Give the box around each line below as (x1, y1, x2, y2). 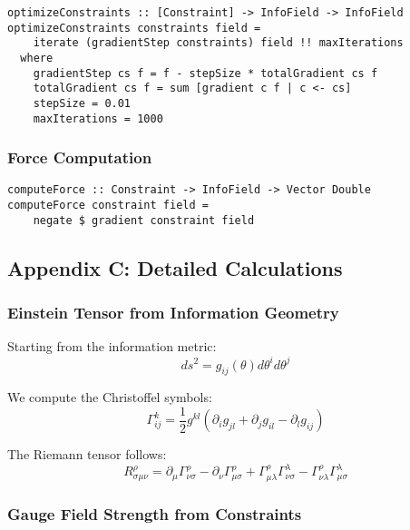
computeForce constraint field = (7, 199, 209, 212)
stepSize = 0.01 (33, 96, 132, 110)
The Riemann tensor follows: (7, 445, 167, 464)
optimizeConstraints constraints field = (7, 21, 261, 34)
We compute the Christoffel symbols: (7, 388, 212, 407)
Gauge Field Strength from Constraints (7, 502, 302, 525)
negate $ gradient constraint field (33, 213, 255, 227)
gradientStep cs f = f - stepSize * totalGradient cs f (33, 66, 378, 80)
